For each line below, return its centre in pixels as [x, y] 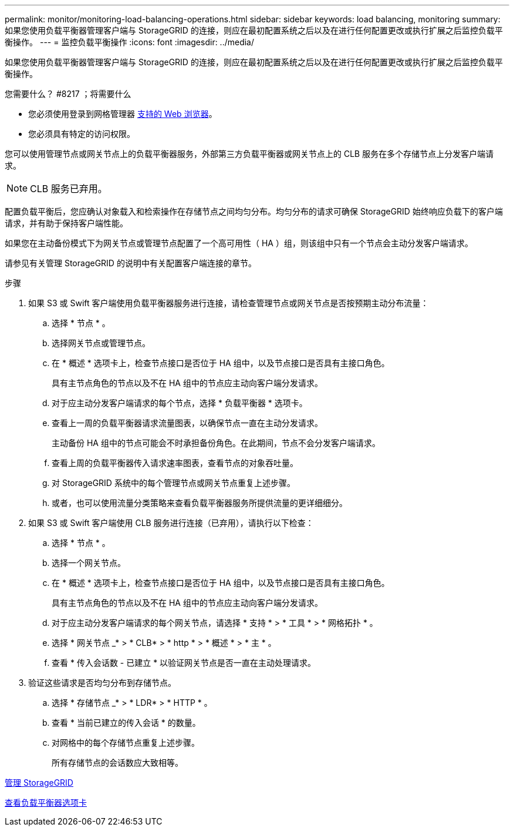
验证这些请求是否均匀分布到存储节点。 [102, 683]
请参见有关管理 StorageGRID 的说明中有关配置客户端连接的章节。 [131, 263]
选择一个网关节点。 [89, 563]
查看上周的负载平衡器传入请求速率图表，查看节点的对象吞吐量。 [175, 463]
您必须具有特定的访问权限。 [82, 134]
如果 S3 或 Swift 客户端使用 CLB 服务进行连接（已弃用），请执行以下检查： [171, 523]
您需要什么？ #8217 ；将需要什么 [68, 94]
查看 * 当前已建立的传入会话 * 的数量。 [126, 723]
